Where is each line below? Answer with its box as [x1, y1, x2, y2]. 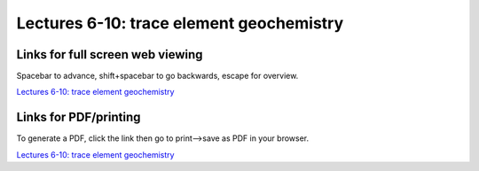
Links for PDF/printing [16, 110, 141, 125]
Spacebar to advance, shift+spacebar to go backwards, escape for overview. [16, 71, 299, 82]
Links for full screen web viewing [16, 47, 203, 62]
